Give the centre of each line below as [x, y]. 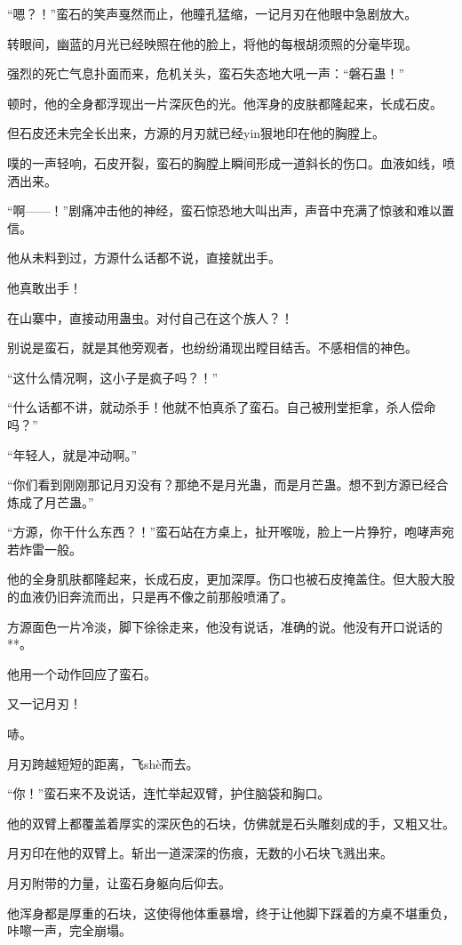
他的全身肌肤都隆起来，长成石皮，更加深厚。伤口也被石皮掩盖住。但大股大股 [231, 579]
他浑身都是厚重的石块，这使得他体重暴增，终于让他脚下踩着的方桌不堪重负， [231, 913]
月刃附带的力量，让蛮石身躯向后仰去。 [119, 883]
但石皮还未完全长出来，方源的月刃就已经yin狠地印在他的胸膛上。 [196, 133]
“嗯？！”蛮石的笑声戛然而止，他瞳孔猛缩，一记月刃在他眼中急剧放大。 [212, 13]
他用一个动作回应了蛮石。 [82, 673]
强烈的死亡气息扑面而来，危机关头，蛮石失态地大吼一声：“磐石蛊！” [206, 73]
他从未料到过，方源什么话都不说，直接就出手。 [144, 258]
